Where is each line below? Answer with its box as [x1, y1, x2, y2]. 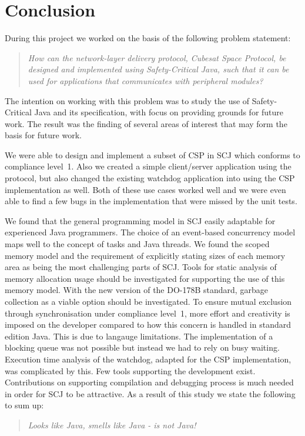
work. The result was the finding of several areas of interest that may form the [5, 117, 287, 129]
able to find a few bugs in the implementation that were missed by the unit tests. [5, 195, 297, 207]
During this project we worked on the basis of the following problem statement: [5, 32, 291, 44]
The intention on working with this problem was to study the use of [5, 94, 250, 106]
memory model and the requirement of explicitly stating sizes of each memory [5, 249, 286, 261]
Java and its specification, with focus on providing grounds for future [34, 106, 284, 118]
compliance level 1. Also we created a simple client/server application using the [5, 160, 291, 172]
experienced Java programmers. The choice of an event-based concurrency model [5, 226, 296, 238]
